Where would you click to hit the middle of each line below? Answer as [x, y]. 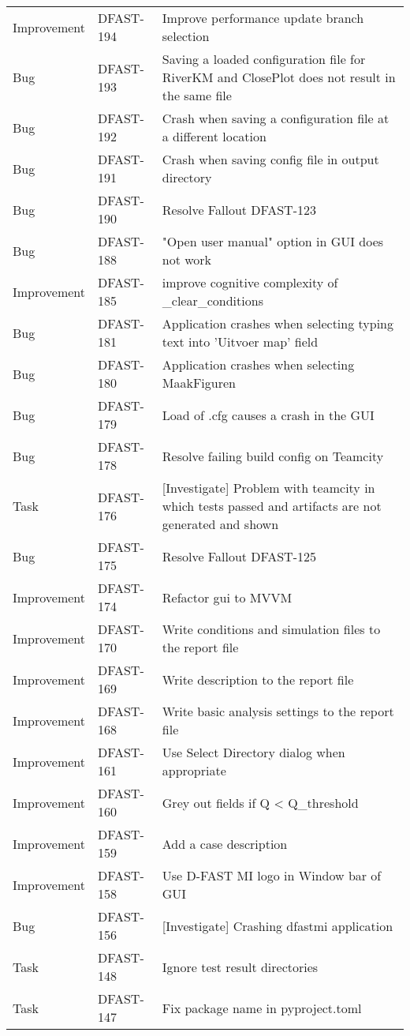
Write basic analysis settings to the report [278, 711]
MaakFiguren [199, 383]
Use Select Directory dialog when [253, 752]
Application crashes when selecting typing [278, 323]
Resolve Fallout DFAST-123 [239, 209]
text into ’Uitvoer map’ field [240, 342]
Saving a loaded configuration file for [264, 59]
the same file [197, 95]
